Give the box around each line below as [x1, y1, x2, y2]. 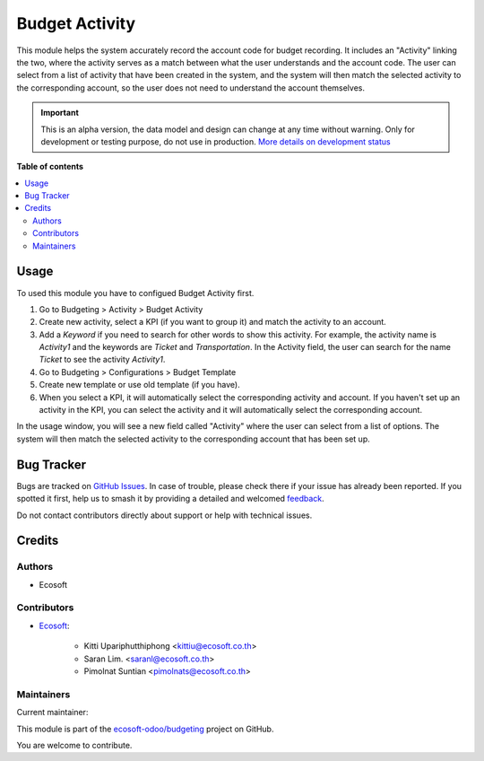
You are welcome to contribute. [16, 739, 133, 750]
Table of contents [16, 162, 84, 172]
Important [40, 108, 80, 118]
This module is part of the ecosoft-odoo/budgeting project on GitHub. [16, 723, 274, 734]
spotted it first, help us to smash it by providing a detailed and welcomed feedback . [16, 494, 324, 504]
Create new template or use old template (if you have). [39, 380, 241, 390]
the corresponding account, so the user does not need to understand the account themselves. [16, 82, 366, 93]
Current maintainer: [16, 707, 89, 718]
